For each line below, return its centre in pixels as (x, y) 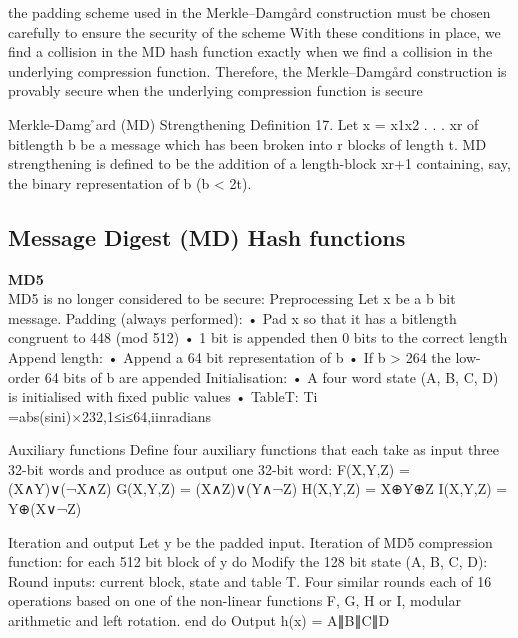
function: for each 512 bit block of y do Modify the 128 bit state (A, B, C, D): (248, 561)
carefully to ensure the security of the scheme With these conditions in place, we (254, 31)
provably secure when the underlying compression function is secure (215, 90)
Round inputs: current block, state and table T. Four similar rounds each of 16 (250, 580)
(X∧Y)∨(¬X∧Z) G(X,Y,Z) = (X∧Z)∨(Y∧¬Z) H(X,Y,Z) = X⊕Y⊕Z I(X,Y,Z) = (258, 488)
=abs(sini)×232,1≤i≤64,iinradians (110, 415)
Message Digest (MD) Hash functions (207, 236)
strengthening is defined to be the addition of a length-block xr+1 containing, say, (259, 163)
